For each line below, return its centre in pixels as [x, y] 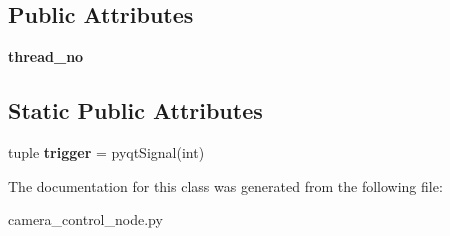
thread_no [46, 56]
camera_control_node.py [85, 219]
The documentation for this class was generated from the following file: [225, 185]
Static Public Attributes [135, 110]
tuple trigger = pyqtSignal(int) [106, 152]
